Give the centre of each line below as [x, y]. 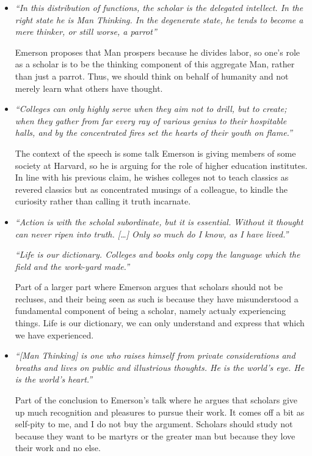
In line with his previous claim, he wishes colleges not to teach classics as [152, 177]
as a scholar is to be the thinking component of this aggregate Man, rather [155, 64]
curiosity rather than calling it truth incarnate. [103, 201]
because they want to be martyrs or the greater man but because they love [155, 435]
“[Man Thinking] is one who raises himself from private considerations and [155, 355]
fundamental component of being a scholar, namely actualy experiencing [150, 311]
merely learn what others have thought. [89, 88]
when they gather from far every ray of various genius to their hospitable [151, 120]
